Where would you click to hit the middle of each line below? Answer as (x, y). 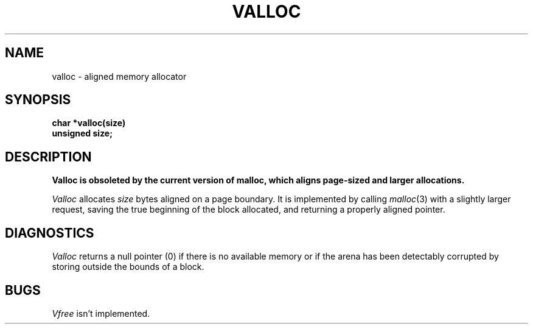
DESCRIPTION (48, 157)
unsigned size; (82, 133)
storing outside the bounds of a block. (128, 267)
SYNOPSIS (38, 100)
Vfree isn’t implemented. (101, 313)
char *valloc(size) (89, 123)
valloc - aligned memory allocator (119, 76)
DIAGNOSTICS (50, 233)
